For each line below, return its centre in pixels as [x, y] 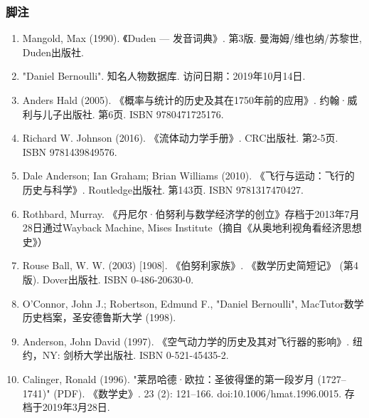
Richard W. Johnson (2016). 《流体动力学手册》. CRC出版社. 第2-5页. [180, 138]
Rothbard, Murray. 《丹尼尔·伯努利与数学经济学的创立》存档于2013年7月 [191, 213]
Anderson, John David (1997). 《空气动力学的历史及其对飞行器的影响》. [186, 341]
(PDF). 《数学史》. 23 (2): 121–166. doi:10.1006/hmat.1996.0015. [198, 393]
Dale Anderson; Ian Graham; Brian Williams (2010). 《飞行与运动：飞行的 [188, 176]
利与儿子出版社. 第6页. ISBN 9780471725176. [123, 114]
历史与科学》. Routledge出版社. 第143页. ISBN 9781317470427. [163, 189]
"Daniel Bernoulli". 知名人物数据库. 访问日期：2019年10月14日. [164, 76]
